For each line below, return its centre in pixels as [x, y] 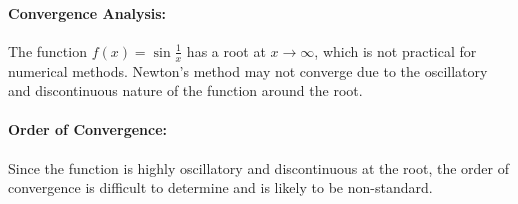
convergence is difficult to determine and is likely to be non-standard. [220, 187]
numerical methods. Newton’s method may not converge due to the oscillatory [248, 70]
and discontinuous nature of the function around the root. [185, 90]
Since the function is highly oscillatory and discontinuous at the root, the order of [259, 167]
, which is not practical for [395, 50]
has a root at [226, 50]
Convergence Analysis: [87, 12]
